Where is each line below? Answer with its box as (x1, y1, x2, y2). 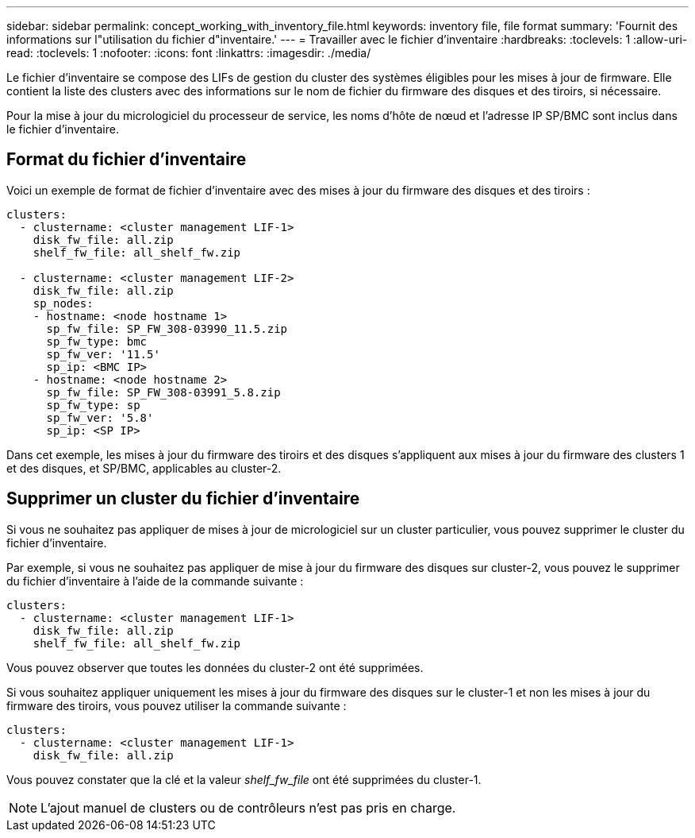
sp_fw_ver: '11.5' (46, 347, 160, 361)
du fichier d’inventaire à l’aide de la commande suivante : (6, 573, 304, 588)
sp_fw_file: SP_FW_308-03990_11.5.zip (46, 322, 288, 335)
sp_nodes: (33, 296, 94, 310)
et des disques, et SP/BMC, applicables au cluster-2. (6, 461, 282, 475)
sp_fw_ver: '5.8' (46, 411, 154, 424)
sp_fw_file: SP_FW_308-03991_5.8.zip (46, 385, 281, 399)
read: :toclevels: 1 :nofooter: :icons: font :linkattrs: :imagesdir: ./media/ (6, 46, 371, 60)
